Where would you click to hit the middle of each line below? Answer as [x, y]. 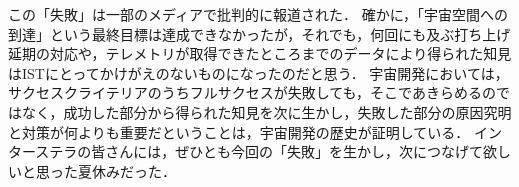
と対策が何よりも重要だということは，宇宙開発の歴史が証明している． [239, 131]
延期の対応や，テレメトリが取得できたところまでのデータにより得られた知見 [260, 53]
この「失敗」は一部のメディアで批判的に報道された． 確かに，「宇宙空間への [258, 14]
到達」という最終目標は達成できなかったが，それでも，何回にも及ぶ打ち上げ [259, 33]
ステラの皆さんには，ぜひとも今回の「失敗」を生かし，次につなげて [259, 151]
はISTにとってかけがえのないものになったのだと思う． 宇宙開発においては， [258, 72]
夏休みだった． [126, 170]
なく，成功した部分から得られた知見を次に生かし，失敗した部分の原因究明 [266, 111]
